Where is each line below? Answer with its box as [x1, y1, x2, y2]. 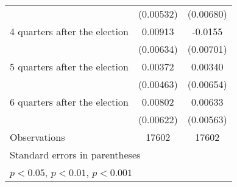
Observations [10, 130, 65, 144]
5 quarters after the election [10, 59, 129, 73]
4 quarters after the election [10, 24, 129, 38]
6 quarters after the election [10, 95, 129, 109]
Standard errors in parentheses [10, 148, 141, 161]
